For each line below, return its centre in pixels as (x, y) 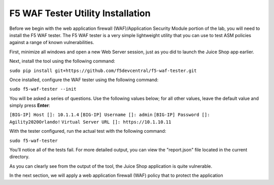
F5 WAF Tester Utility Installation (80, 13)
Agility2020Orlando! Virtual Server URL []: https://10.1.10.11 (90, 122)
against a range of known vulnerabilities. (52, 43)
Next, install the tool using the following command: (62, 61)
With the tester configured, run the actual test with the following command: (88, 131)
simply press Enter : (30, 105)
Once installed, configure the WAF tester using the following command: (84, 80)
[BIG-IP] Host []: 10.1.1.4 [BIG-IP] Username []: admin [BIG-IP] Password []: (110, 115)
